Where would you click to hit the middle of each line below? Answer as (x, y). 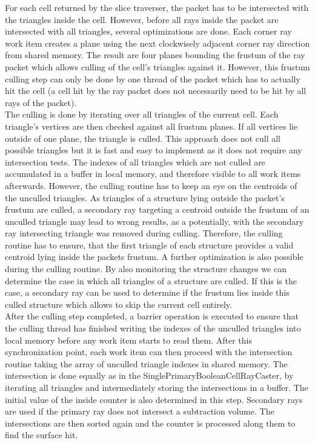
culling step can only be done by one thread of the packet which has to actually (153, 78)
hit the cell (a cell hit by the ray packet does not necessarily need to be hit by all (156, 91)
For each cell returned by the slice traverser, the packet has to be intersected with (157, 7)
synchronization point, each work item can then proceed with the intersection (149, 352)
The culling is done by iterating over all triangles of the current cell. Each (142, 114)
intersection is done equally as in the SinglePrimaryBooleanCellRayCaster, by (149, 375)
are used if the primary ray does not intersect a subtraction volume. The (140, 411)
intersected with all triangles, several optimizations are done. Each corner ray (148, 31)
